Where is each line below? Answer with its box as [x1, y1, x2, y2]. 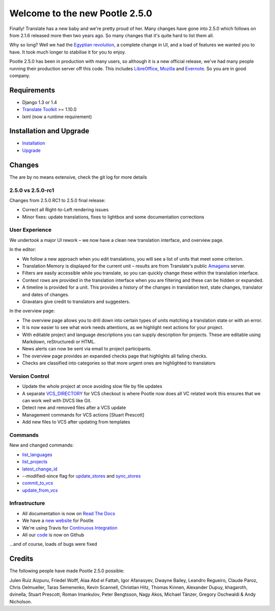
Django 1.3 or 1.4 [22, 99, 57, 105]
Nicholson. [9, 598, 33, 604]
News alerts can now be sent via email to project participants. [22, 346, 152, 352]
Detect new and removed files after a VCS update [22, 405, 126, 411]
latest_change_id [22, 466, 58, 472]
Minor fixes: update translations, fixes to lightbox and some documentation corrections [22, 214, 205, 220]
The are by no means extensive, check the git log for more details [9, 174, 147, 180]
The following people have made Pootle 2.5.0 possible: [9, 568, 125, 574]
